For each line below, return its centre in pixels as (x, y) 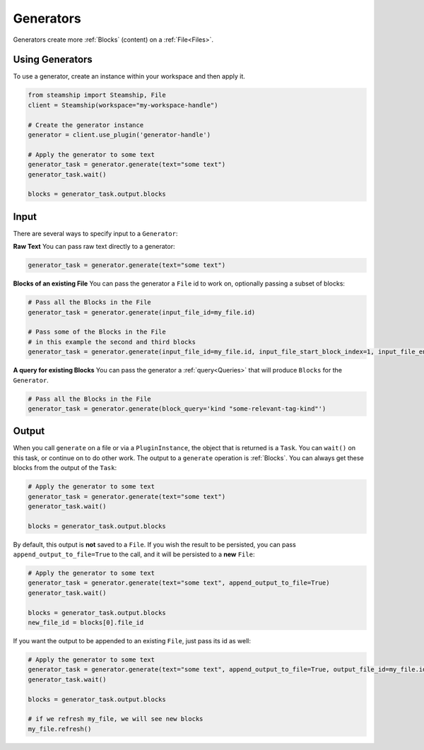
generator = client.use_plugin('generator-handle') (119, 135)
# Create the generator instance (86, 125)
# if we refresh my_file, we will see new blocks (116, 719)
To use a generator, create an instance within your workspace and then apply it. (129, 76)
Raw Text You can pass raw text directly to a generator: (94, 247)
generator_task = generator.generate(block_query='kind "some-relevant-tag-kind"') (177, 409)
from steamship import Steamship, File (97, 95)
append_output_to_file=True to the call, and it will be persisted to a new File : (134, 554)
